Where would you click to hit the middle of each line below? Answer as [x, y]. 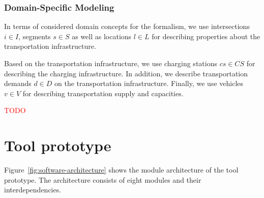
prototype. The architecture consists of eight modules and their [103, 179]
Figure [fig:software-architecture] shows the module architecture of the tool [121, 170]
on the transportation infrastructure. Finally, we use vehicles [149, 83]
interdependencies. [33, 190]
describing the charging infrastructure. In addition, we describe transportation [126, 73]
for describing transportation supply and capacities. [103, 93]
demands [18, 83]
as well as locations [102, 36]
